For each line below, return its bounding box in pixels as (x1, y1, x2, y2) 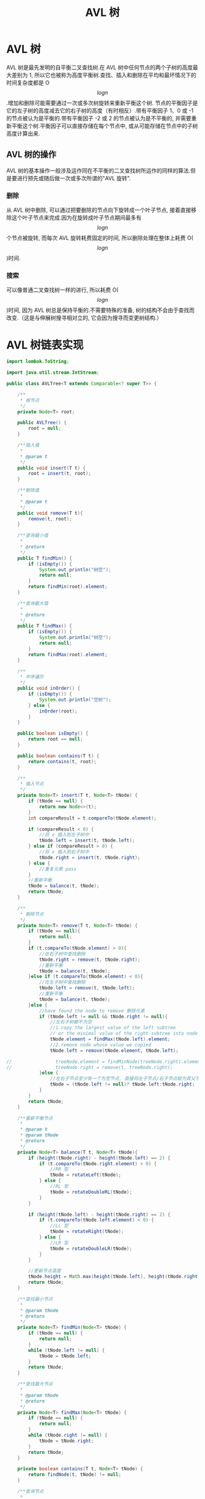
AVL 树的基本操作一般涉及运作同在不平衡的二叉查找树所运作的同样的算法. (6, 166, 191, 174)
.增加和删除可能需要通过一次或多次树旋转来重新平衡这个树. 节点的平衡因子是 (6, 99, 198, 106)
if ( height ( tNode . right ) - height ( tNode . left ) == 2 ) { (28, 1155, 171, 1161)
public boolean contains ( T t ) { (17, 753, 99, 759)
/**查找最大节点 (17, 1381, 53, 1387)
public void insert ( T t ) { (17, 465, 86, 471)
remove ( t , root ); (28, 516, 72, 522)
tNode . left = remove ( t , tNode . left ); (38, 985, 135, 991)
